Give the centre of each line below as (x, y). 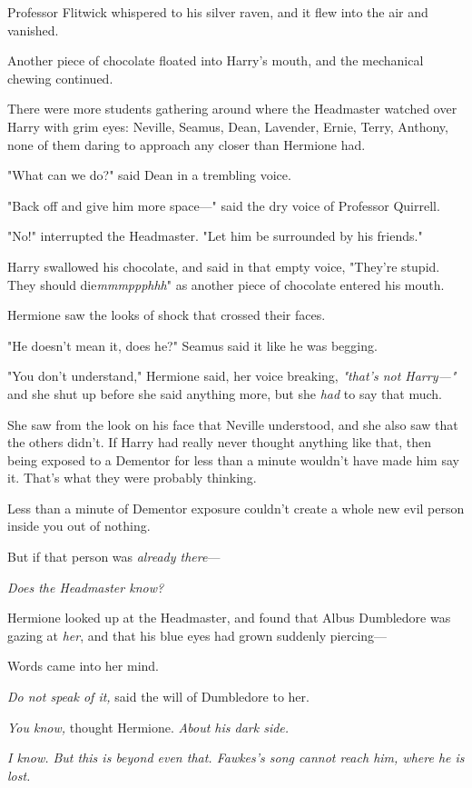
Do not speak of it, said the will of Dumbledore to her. (158, 697)
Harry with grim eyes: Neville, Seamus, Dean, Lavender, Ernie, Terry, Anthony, (228, 126)
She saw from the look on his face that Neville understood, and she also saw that (233, 424)
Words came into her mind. (83, 666)
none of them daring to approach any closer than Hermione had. (187, 144)
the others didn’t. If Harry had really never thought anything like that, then (220, 442)
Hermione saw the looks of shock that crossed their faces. (167, 315)
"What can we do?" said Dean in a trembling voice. (149, 175)
